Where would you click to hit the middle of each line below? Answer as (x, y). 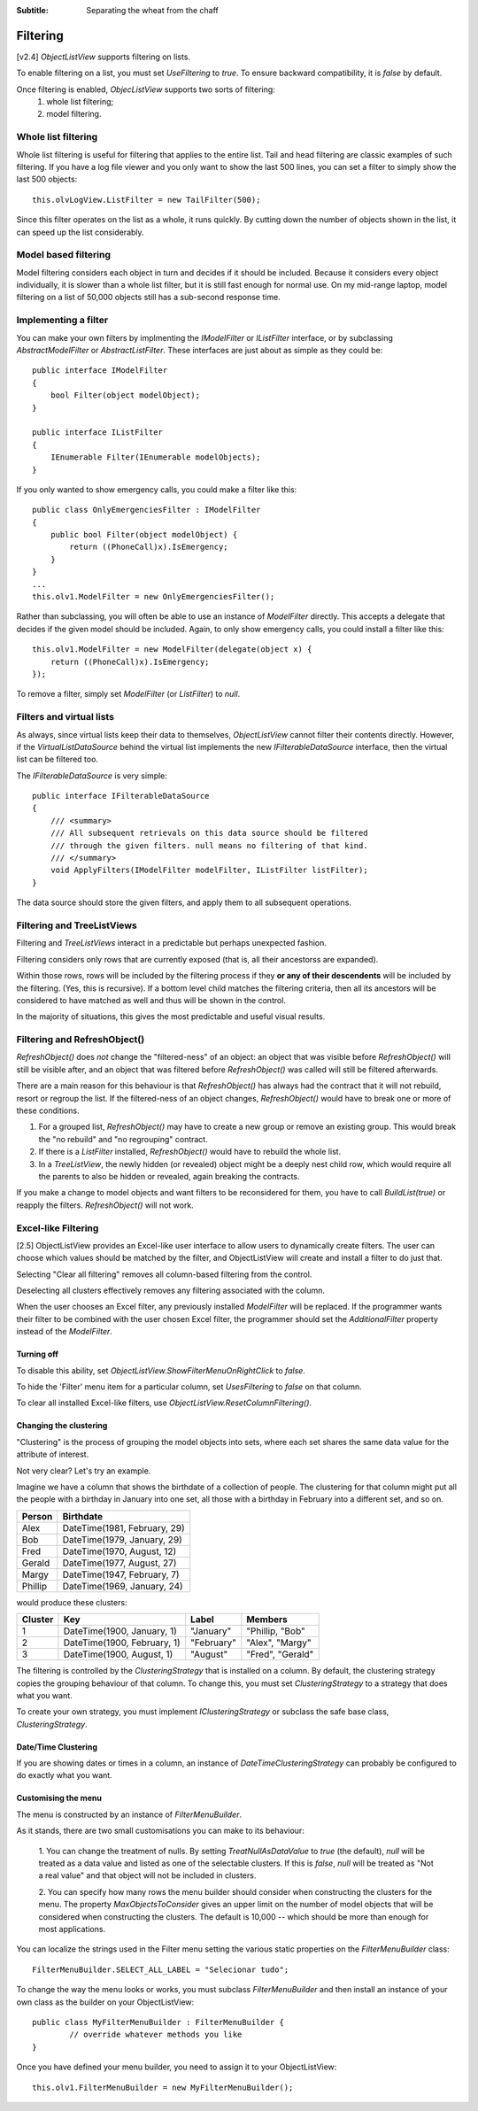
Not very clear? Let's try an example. (84, 1471)
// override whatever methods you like (156, 2035)
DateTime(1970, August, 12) (119, 1551)
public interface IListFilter (98, 433)
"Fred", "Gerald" (280, 1654)
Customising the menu (59, 1798)
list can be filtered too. (58, 759)
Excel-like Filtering (58, 1228)
